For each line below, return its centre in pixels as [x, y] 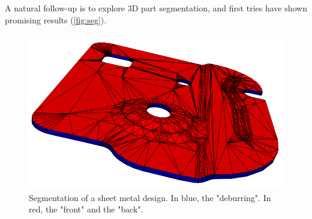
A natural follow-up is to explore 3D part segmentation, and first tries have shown [156, 8]
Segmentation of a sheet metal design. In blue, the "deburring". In [150, 197]
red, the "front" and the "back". [86, 209]
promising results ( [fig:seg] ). [56, 19]
